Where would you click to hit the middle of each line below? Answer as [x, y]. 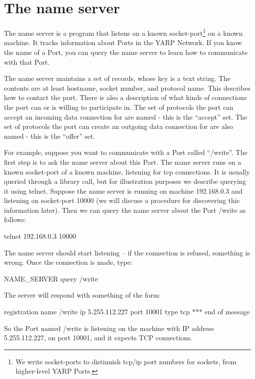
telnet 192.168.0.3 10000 [40, 236]
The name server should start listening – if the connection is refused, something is [127, 252]
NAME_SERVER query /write [51, 278]
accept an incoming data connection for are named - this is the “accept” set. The [126, 116]
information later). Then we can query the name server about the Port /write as [125, 210]
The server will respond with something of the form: [82, 295]
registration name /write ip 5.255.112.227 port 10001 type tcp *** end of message [127, 312]
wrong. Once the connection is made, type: [68, 262]
